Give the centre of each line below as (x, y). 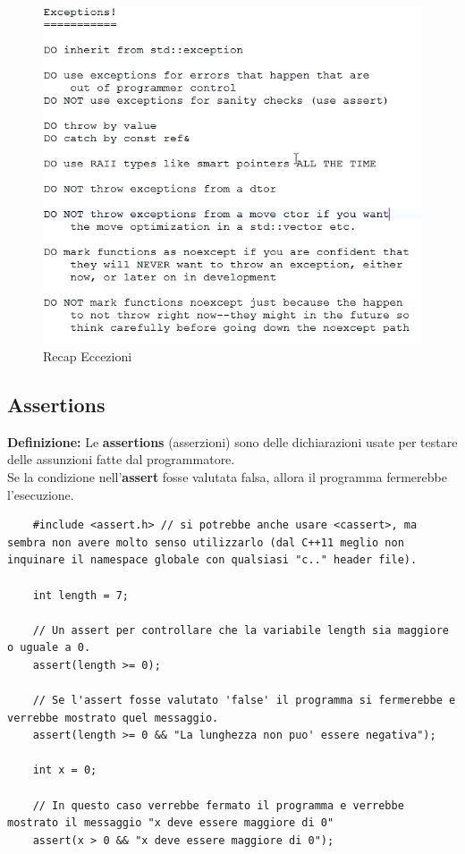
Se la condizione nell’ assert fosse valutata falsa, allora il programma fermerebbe (227, 476)
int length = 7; (81, 595)
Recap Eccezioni (88, 355)
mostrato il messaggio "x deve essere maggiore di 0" (171, 823)
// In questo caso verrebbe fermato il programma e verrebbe (218, 805)
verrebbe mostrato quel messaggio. (113, 718)
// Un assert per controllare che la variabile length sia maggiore (241, 630)
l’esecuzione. (41, 494)
